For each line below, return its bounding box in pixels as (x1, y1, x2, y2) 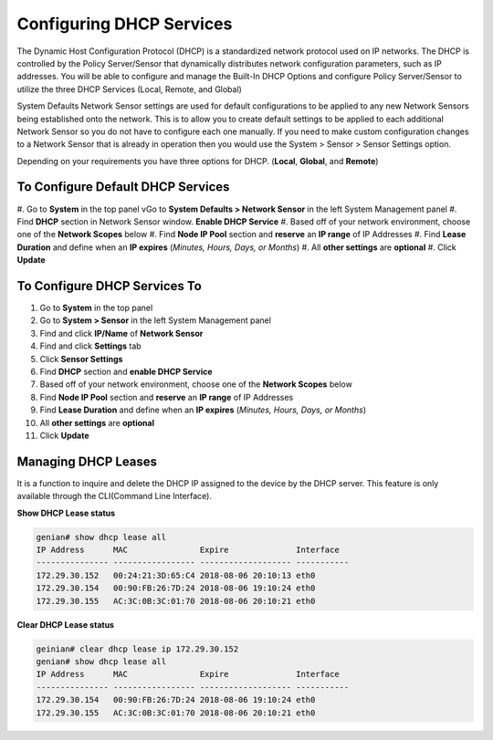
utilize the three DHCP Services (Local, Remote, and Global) (16, 83, 242, 95)
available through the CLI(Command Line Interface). (16, 491, 212, 502)
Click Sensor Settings (39, 353, 123, 364)
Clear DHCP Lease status (16, 619, 114, 630)
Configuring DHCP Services (16, 14, 233, 34)
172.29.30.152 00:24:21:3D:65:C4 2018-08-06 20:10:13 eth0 (36, 570, 316, 580)
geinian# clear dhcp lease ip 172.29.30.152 (36, 643, 239, 654)
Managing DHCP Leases (16, 453, 158, 469)
